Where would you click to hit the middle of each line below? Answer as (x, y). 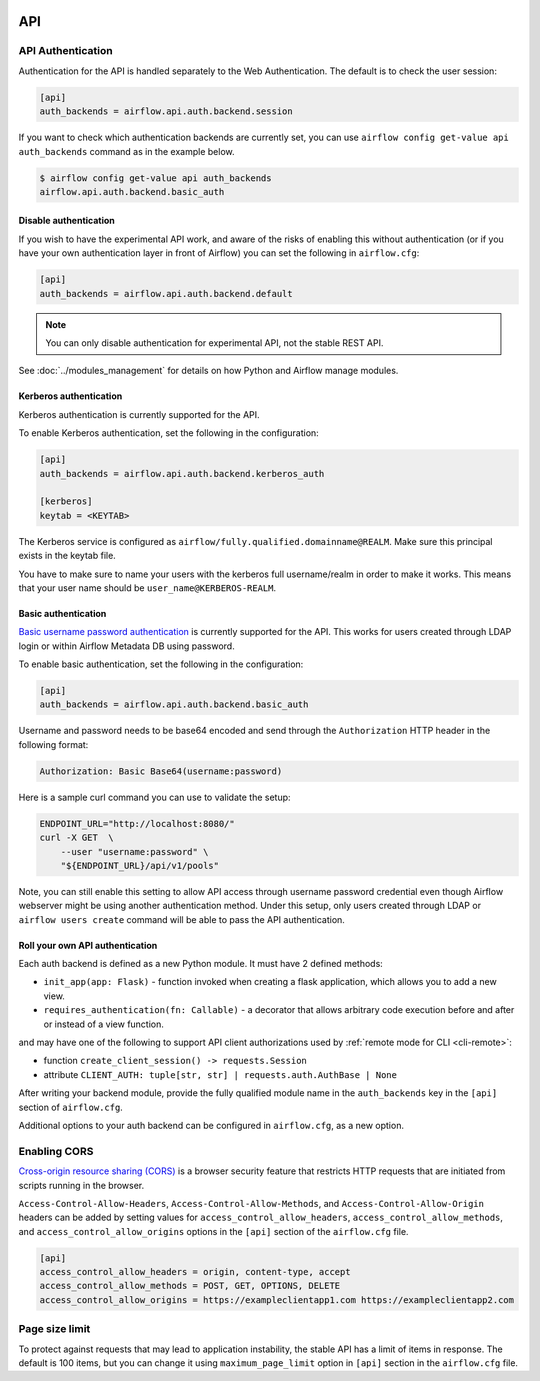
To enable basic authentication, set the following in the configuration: (161, 664)
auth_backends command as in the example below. (126, 151)
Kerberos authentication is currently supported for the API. (139, 414)
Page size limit (54, 1329)
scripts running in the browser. (81, 1185)
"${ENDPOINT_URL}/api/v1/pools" (140, 865)
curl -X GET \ (76, 838)
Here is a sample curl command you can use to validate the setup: (154, 797)
